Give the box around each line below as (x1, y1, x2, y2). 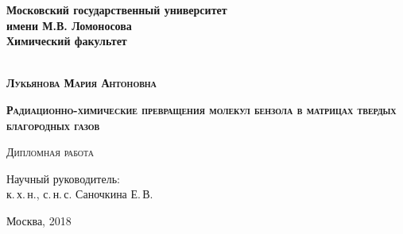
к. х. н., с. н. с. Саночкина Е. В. (6, 186, 153, 202)
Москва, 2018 (6, 212, 72, 228)
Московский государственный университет (6, 2, 227, 17)
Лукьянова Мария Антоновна (6, 75, 157, 91)
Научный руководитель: (6, 170, 120, 186)
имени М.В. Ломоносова (6, 17, 132, 33)
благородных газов (6, 117, 100, 133)
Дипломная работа (6, 144, 94, 160)
